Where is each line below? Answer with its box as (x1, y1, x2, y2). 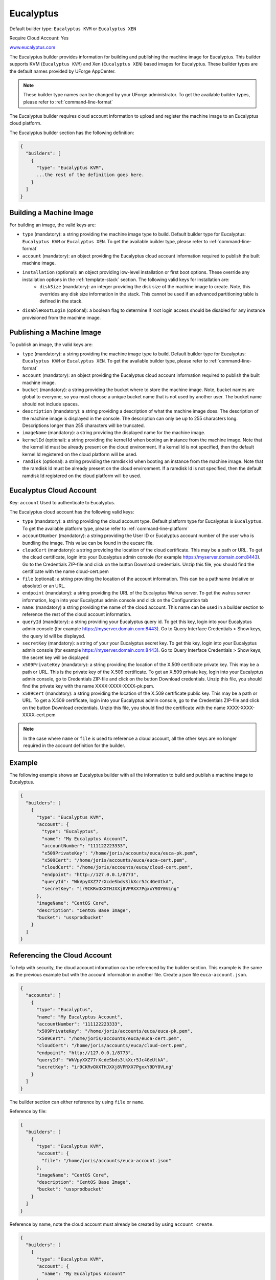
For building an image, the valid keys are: (9, 222, 96, 228)
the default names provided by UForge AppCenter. (9, 68, 116, 74)
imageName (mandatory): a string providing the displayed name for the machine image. (22, 430, 205, 436)
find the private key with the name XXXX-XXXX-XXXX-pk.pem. (22, 683, 154, 689)
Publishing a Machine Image (9, 328, 102, 336)
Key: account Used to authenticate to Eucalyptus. (9, 499, 116, 505)
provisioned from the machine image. (22, 314, 101, 321)
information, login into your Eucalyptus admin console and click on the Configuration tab (22, 597, 209, 603)
